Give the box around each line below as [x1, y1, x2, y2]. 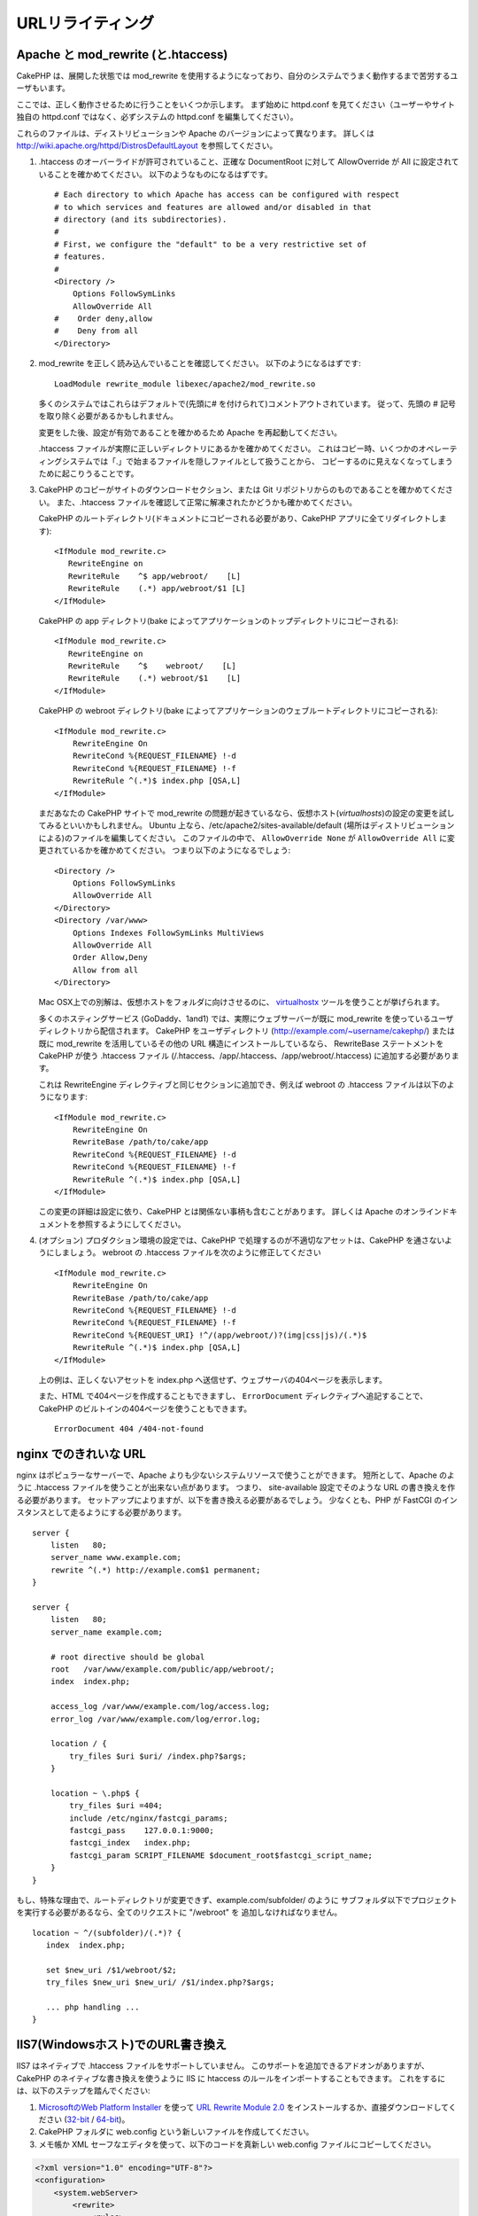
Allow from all [72, 964, 139, 975]
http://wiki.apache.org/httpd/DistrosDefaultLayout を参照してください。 [16, 140, 278, 151]
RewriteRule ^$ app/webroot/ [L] [67, 571, 242, 581]
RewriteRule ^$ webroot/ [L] [67, 661, 236, 671]
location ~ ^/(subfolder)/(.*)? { [32, 1928, 181, 1938]
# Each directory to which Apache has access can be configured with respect [54, 190, 400, 199]
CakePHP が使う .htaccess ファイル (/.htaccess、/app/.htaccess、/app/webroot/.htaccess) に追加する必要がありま [38, 1050, 459, 1061]
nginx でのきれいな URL [16, 1446, 146, 1462]
